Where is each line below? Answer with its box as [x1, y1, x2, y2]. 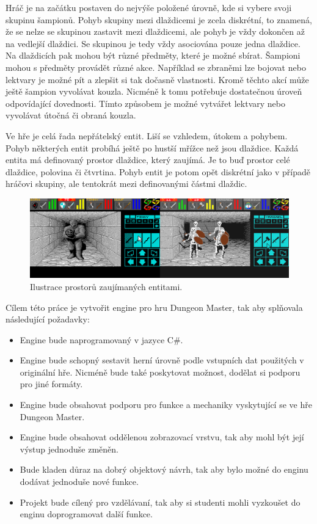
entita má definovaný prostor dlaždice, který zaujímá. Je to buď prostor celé [5, 153, 290, 166]
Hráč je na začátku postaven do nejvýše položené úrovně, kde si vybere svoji [5, 1, 292, 13]
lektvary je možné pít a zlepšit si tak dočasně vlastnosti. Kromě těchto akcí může [5, 73, 309, 86]
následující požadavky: [5, 313, 90, 326]
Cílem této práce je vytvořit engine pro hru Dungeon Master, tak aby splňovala [5, 300, 303, 313]
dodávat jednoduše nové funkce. [20, 475, 139, 488]
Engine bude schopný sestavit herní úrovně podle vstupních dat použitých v [20, 354, 304, 366]
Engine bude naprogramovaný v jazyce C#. [20, 333, 183, 346]
